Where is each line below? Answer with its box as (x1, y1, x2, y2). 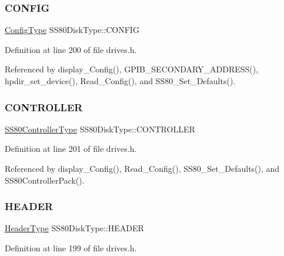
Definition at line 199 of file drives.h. (5, 242, 137, 254)
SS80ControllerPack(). (5, 174, 85, 186)
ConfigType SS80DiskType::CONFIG (5, 24, 139, 36)
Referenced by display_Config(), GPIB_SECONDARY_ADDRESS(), (5, 63, 259, 75)
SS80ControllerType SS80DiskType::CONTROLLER (5, 122, 195, 135)
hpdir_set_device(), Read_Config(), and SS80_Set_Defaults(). (5, 75, 236, 87)
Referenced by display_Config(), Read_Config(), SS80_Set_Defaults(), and (5, 162, 280, 174)
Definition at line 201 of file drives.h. (5, 142, 137, 155)
